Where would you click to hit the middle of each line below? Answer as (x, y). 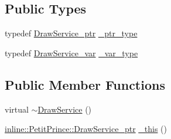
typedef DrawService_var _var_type (71, 52)
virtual (17, 109)
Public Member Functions (85, 84)
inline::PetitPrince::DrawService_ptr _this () (86, 129)
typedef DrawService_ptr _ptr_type (71, 33)
